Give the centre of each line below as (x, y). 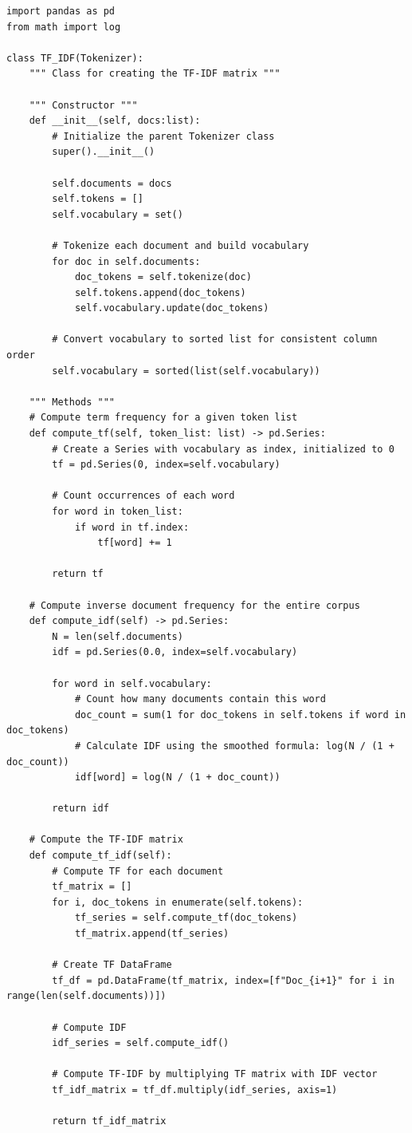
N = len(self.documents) (118, 636)
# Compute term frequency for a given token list (163, 418)
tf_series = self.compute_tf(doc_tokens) (186, 918)
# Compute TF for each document (138, 871)
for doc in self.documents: (126, 261)
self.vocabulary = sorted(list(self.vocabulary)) (186, 371)
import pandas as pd (61, 11)
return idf (80, 809)
